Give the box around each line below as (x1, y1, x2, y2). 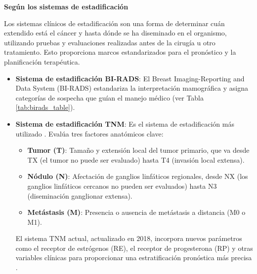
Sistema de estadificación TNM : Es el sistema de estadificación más (15, 118, 234, 129)
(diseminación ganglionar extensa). (27, 190, 132, 201)
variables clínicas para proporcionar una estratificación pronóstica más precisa (15, 252, 252, 263)
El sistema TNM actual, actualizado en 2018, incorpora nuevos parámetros (15, 233, 242, 243)
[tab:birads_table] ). (15, 102, 75, 112)
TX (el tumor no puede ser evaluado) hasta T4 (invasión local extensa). (27, 154, 245, 165)
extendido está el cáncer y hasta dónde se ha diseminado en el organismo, (4, 28, 227, 38)
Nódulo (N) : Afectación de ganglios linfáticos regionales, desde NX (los (27, 171, 248, 181)
